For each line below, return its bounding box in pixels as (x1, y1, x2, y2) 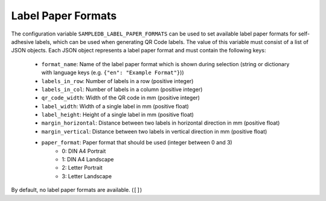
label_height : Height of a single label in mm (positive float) (41, 111, 194, 119)
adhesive (11, 38, 34, 45)
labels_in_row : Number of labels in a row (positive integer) (41, 77, 194, 84)
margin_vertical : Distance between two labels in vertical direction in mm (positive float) (41, 128, 267, 135)
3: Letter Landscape (62, 172, 112, 180)
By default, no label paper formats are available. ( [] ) (11, 187, 142, 194)
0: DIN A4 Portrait (62, 147, 106, 155)
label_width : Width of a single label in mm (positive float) (41, 102, 190, 110)
